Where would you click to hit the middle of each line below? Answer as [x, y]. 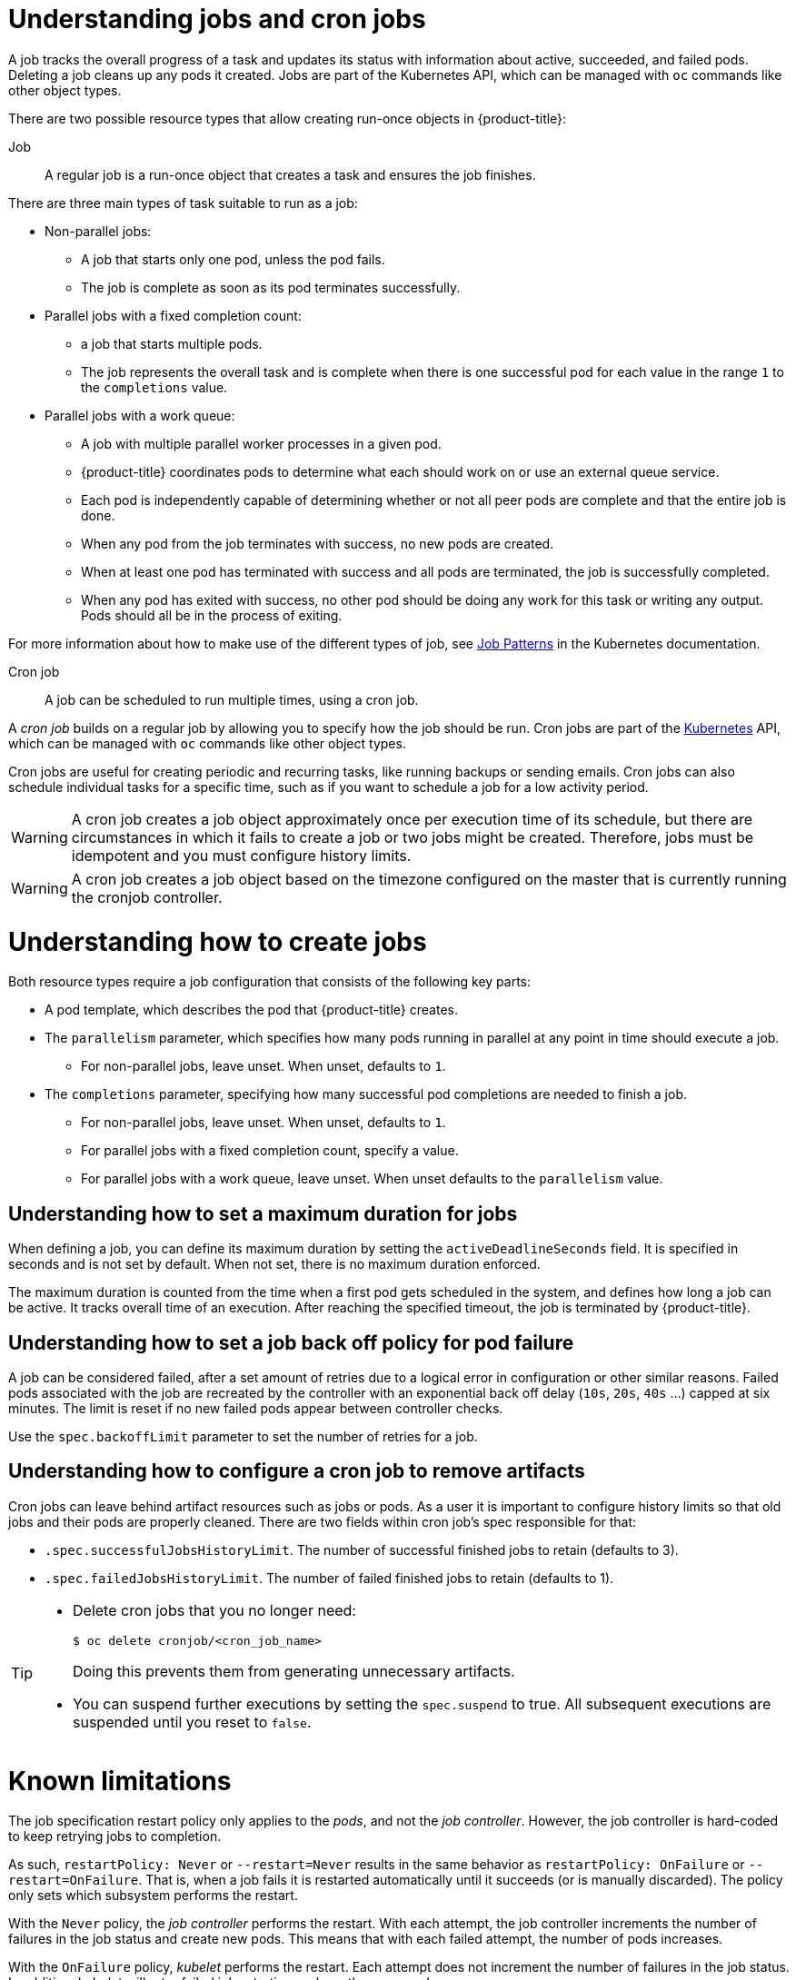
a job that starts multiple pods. [172, 343]
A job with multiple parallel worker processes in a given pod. [261, 443]
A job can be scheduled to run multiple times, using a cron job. [232, 699]
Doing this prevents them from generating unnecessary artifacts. [294, 1671]
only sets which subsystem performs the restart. [153, 1896]
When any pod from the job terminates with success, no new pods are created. [318, 543]
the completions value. [154, 387]
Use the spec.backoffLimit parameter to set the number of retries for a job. [243, 1436]
